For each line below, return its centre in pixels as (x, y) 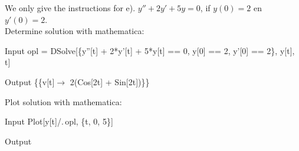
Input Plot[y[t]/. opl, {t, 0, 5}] (59, 121)
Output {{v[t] (30, 81)
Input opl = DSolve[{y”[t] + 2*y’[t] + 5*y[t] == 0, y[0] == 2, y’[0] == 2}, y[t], (150, 50)
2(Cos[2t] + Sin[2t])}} (110, 81)
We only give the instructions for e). (70, 8)
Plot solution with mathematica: (63, 101)
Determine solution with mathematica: (75, 31)
